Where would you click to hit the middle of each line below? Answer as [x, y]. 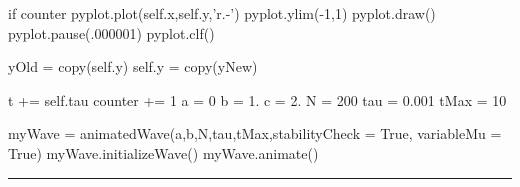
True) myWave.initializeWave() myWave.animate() [163, 152]
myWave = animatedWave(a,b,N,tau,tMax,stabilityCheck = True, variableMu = [255, 133]
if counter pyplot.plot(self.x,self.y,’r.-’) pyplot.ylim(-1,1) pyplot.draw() [222, 13]
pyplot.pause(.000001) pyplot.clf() [111, 32]
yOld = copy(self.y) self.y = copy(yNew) [133, 66]
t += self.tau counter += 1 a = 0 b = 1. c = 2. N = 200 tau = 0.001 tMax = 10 [257, 99]
